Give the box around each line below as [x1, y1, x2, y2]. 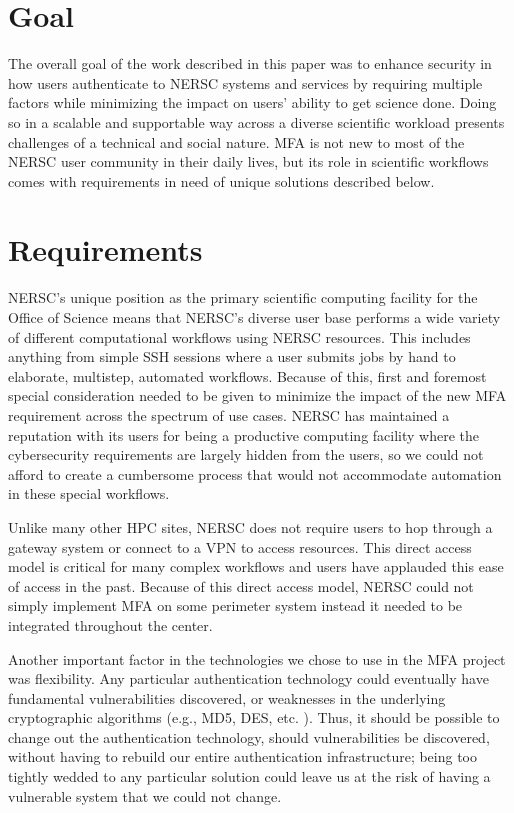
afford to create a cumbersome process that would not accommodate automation [8, 463, 502, 484]
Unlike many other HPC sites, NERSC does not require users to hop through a [8, 516, 493, 537]
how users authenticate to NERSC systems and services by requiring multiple [8, 72, 483, 93]
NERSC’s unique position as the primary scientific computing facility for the [8, 287, 478, 308]
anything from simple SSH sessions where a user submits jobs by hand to [8, 346, 456, 367]
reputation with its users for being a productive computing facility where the [8, 424, 480, 445]
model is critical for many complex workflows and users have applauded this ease [8, 556, 504, 577]
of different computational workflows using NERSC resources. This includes [8, 326, 471, 347]
